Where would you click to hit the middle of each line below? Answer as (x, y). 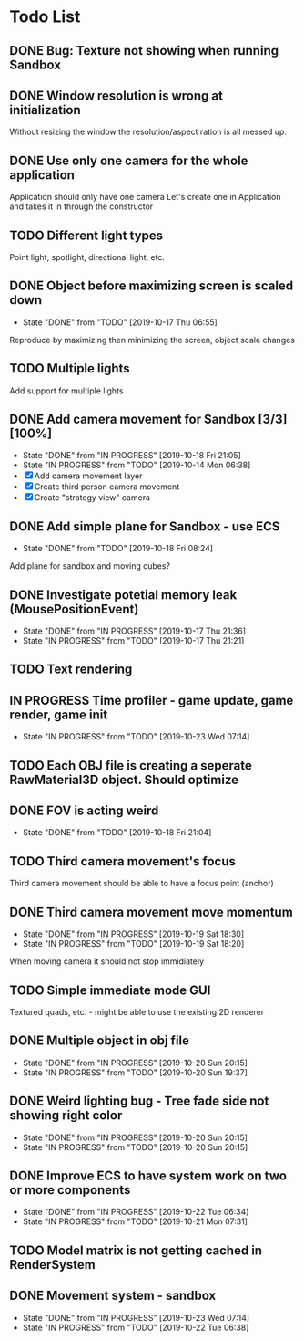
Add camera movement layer (88, 476)
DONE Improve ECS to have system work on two (148, 1175)
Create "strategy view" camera (92, 498)
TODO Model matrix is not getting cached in (136, 1250)
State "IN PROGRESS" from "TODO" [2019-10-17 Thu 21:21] (133, 641)
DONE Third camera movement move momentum (151, 911)
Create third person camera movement (107, 487)
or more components (70, 1190)
